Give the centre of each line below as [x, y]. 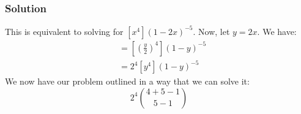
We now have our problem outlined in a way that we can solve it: [127, 81]
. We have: [277, 31]
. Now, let [211, 31]
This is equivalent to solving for [64, 31]
